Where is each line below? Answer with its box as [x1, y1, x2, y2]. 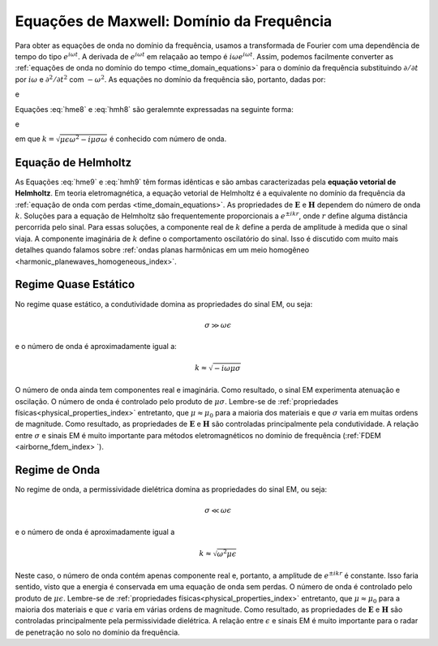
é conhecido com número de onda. [109, 134, 227, 144]
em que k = [15, 134, 55, 144]
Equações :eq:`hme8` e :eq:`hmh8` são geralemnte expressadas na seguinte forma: [15, 104, 294, 114]
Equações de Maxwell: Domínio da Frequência [15, 12, 333, 30]
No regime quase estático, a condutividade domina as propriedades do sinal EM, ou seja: [15, 299, 313, 308]
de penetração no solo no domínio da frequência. [15, 627, 180, 637]
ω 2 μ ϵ [217, 548, 237, 558]
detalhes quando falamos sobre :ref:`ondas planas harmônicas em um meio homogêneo [15, 245, 310, 255]
